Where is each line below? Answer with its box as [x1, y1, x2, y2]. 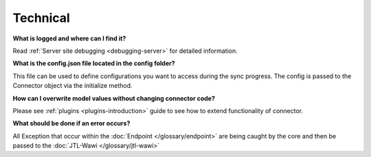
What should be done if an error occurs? [12, 119, 131, 128]
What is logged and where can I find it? [12, 34, 126, 43]
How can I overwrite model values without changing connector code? [12, 94, 216, 102]
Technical [12, 10, 70, 25]
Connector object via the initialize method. [12, 82, 133, 90]
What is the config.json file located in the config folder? [12, 59, 175, 68]
